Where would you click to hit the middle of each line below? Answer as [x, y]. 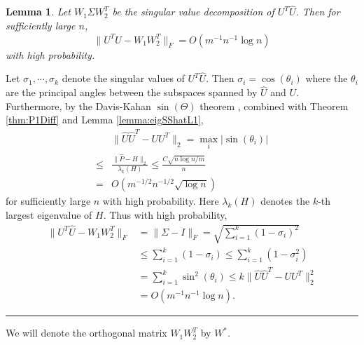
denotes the [285, 201]
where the [327, 78]
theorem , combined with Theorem [274, 106]
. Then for [318, 12]
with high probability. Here [161, 201]
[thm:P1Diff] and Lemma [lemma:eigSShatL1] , [105, 120]
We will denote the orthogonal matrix [86, 333]
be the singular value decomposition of [193, 12]
